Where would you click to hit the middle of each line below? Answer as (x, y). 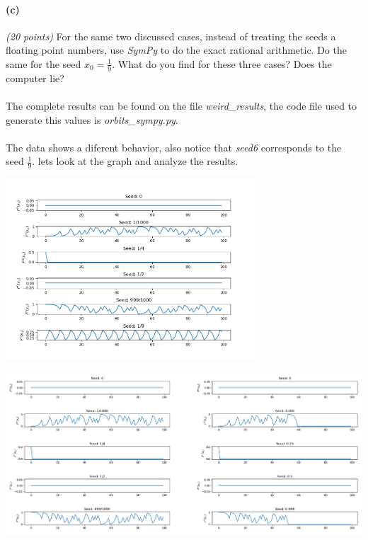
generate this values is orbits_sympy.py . (92, 119)
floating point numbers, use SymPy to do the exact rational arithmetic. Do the (176, 50)
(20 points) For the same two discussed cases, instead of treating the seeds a (171, 36)
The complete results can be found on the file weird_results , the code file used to (182, 105)
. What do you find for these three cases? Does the (222, 63)
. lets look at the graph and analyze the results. (135, 161)
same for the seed (44, 63)
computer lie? (35, 77)
